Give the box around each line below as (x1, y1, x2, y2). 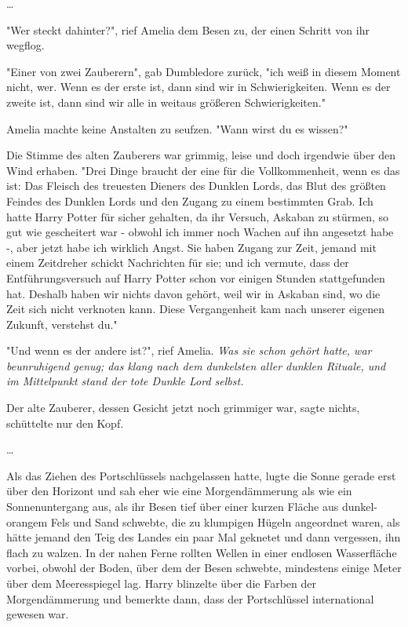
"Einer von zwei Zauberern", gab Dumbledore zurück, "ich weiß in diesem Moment (6, 63, 401, 79)
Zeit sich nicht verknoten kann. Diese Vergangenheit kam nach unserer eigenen (6, 301, 385, 317)
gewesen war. (6, 606, 69, 622)
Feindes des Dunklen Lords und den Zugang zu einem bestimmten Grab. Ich (6, 192, 373, 209)
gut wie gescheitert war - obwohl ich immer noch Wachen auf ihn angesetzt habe (6, 224, 394, 240)
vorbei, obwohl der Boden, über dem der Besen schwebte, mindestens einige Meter (6, 560, 402, 576)
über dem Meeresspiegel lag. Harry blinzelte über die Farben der (6, 575, 316, 591)
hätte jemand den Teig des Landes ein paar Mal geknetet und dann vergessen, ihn (6, 529, 401, 545)
